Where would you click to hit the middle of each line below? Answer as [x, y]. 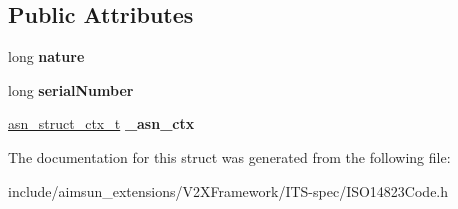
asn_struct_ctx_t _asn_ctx [101, 123]
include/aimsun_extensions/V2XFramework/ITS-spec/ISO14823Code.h [228, 190]
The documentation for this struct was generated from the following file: [229, 156]
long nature [46, 56]
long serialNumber [71, 89]
